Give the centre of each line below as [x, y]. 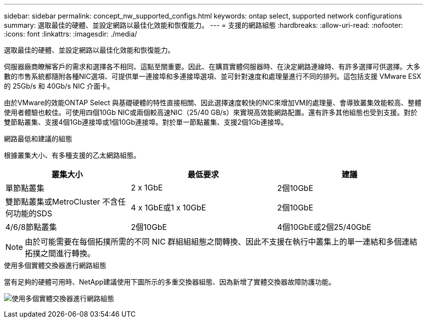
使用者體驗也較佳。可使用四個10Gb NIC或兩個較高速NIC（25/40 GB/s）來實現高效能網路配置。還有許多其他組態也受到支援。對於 [211, 112]
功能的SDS [33, 213]
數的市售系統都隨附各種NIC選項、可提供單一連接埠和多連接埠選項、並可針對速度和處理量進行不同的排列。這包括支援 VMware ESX [213, 76]
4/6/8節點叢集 [31, 227]
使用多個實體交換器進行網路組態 [55, 265]
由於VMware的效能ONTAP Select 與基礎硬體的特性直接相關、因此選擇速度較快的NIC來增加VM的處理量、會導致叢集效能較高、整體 [213, 103]
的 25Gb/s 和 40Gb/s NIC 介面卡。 [59, 86]
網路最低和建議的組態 [38, 139]
